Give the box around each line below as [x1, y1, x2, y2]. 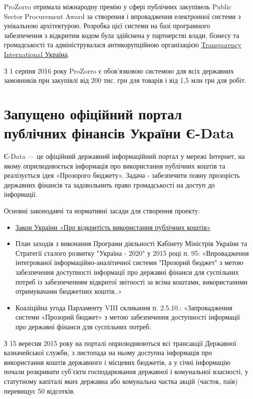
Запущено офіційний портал [4, 103, 182, 123]
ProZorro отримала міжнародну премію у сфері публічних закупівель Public [4, 1, 232, 11]
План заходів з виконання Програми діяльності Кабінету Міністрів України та [15, 238, 247, 248]
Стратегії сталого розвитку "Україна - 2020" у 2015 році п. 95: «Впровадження [15, 247, 249, 258]
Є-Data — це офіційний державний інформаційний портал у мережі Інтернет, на [4, 151, 245, 161]
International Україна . [4, 49, 70, 59]
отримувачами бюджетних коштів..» [15, 286, 122, 296]
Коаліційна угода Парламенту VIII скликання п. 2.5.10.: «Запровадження [15, 302, 233, 312]
